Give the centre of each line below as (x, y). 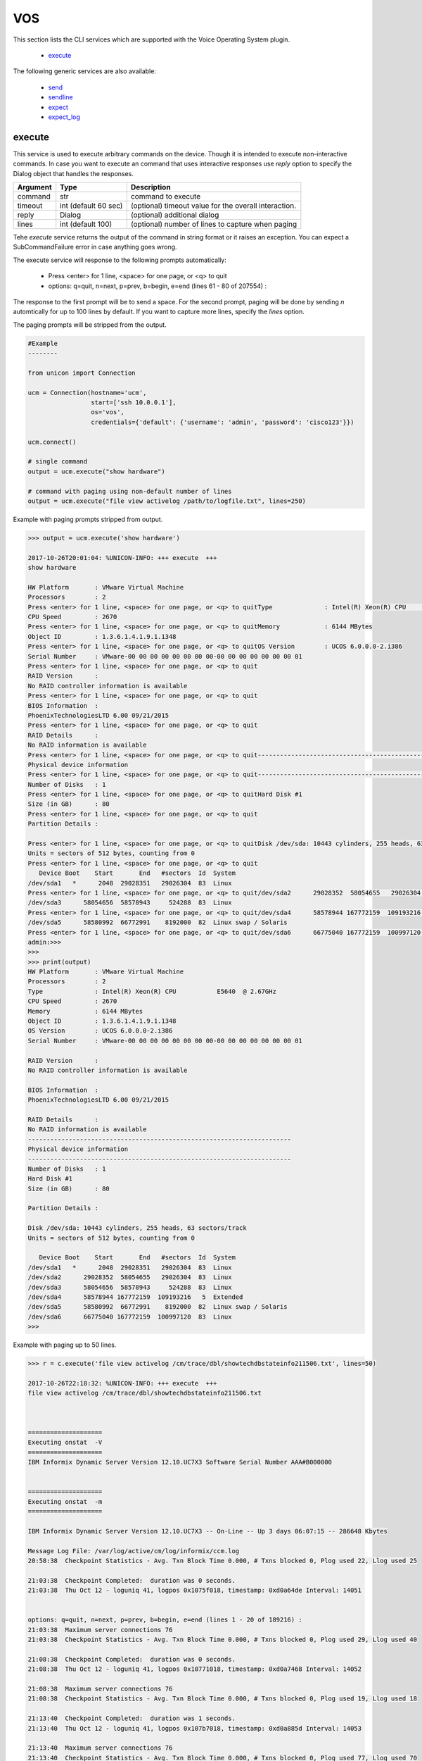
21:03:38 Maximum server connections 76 (100, 1630)
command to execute (166, 196)
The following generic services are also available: (84, 71)
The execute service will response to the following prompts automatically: (120, 260)
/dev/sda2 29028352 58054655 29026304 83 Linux (130, 1277)
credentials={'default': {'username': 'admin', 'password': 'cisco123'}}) (222, 422)
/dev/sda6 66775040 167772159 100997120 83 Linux (130, 1317)
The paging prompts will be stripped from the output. (90, 325)
